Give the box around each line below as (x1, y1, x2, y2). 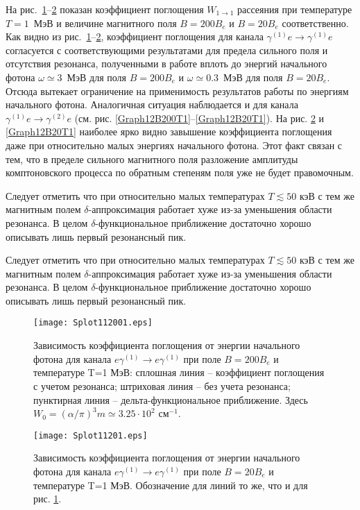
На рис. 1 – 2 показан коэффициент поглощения (6, 2, 204, 16)
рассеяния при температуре (237, 2, 352, 16)
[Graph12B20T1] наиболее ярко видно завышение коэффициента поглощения (6, 124, 332, 139)
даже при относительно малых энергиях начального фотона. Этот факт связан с (6, 137, 343, 152)
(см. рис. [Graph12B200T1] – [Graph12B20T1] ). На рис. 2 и (74, 110, 325, 125)
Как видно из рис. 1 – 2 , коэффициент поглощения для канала (6, 29, 264, 44)
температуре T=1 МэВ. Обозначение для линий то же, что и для (33, 477, 308, 492)
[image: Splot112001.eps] (33, 318, 153, 328)
